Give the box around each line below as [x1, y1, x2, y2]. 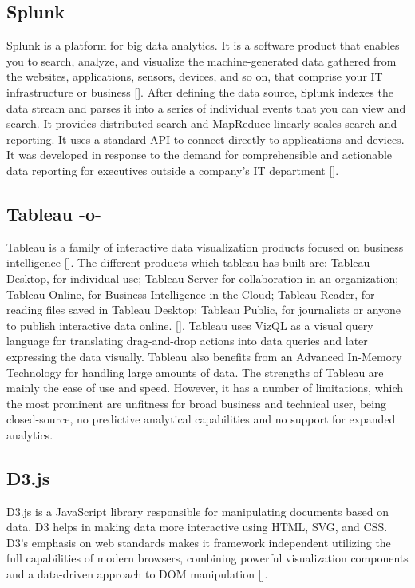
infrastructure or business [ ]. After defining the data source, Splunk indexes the [6, 83, 393, 100]
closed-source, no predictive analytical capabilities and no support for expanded [6, 411, 396, 427]
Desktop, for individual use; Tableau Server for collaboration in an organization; [6, 269, 399, 286]
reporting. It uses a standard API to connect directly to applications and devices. [6, 130, 405, 147]
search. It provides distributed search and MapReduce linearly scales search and [6, 115, 397, 132]
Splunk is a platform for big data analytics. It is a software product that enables [6, 37, 400, 54]
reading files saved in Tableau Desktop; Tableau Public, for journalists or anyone [6, 301, 401, 318]
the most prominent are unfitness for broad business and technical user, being [6, 395, 386, 411]
